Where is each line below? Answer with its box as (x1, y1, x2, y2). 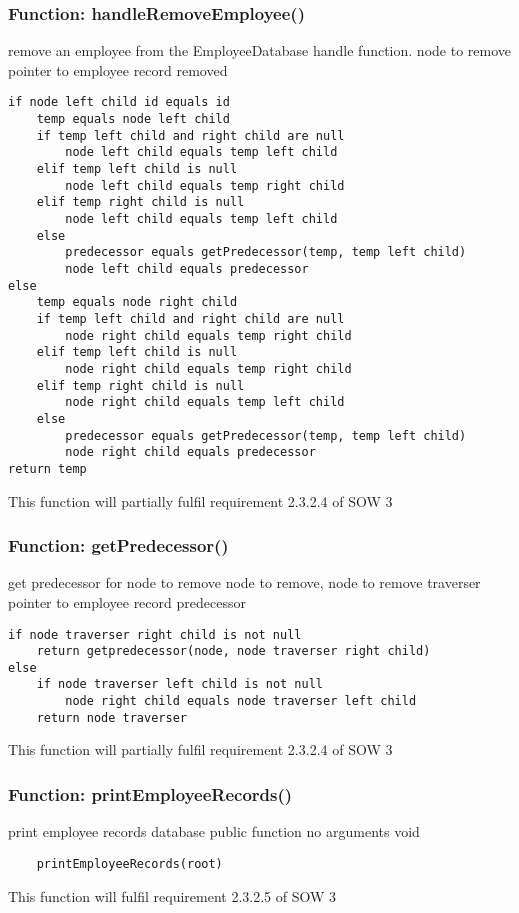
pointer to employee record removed (8, 59, 228, 80)
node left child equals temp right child (65, 178, 345, 193)
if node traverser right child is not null (8, 627, 302, 642)
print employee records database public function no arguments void (8, 821, 420, 842)
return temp (8, 461, 87, 476)
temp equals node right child (36, 295, 238, 310)
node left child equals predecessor (65, 261, 309, 276)
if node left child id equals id (8, 95, 230, 110)
